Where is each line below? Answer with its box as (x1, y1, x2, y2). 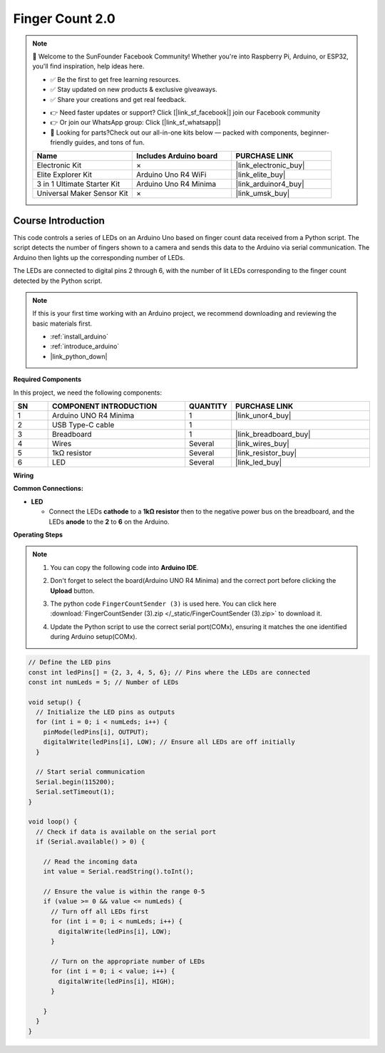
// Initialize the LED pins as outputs (36, 708, 175, 716)
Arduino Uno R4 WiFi (135, 170, 207, 180)
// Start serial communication (36, 768, 145, 776)
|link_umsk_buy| (235, 189, 290, 199)
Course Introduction (13, 214, 105, 227)
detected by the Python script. (13, 276, 103, 285)
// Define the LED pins (28, 658, 112, 666)
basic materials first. (32, 319, 93, 328)
